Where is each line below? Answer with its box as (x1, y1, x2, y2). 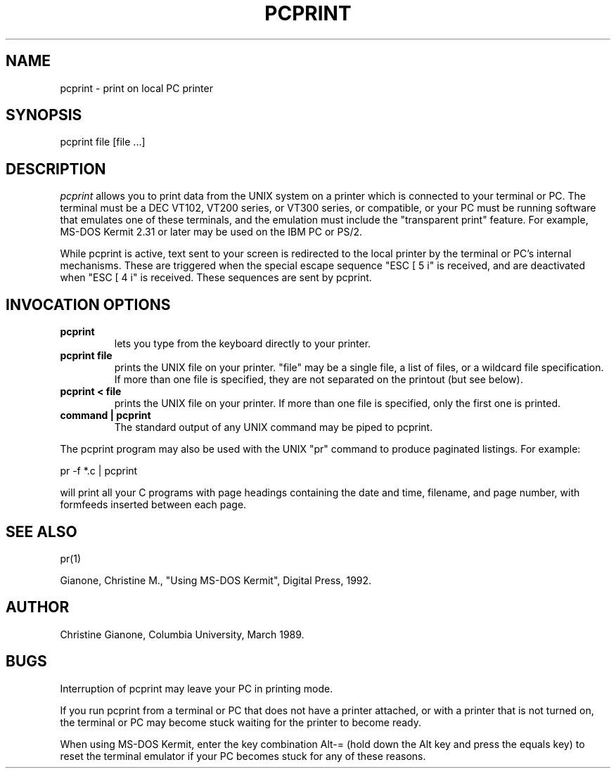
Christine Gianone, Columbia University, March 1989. (60, 628, 304, 640)
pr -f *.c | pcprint (60, 465, 138, 477)
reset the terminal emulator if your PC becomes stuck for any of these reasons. (60, 749, 426, 762)
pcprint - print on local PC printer (60, 82, 213, 94)
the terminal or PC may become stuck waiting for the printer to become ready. (60, 716, 422, 728)
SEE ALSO (6, 522, 77, 541)
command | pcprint (60, 409, 151, 422)
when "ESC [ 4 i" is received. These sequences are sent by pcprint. (60, 271, 372, 284)
